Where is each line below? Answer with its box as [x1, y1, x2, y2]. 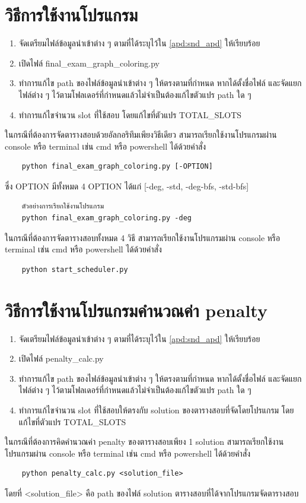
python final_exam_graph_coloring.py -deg [21, 214, 192, 223]
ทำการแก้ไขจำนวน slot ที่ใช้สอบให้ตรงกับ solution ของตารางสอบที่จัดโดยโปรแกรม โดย [18, 403, 294, 416]
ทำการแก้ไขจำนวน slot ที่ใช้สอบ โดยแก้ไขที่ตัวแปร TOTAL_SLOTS [18, 108, 242, 121]
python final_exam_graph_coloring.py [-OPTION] [21, 162, 213, 171]
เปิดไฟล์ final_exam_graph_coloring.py [18, 56, 160, 69]
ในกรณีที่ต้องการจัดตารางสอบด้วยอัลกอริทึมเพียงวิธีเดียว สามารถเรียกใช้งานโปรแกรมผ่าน [5, 128, 277, 141]
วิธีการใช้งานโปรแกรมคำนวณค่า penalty [5, 298, 267, 322]
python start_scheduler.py [21, 265, 128, 274]
